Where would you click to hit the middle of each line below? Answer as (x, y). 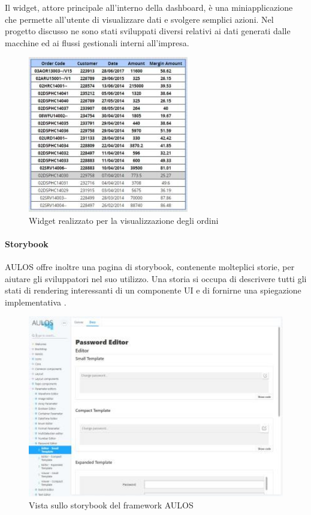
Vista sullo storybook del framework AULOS (111, 504)
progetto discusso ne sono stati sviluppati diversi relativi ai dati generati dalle (148, 31)
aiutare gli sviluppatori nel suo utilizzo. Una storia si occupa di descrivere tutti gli (156, 278)
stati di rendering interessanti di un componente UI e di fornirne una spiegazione (153, 290)
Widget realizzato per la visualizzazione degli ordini (124, 220)
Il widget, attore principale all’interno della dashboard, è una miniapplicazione (149, 7)
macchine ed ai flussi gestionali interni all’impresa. (97, 42)
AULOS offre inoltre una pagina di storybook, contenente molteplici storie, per (150, 267)
